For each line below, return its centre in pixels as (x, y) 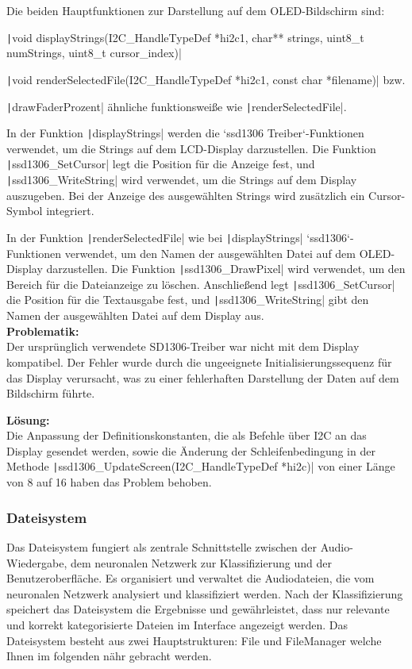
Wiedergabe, (37, 562)
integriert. (70, 211)
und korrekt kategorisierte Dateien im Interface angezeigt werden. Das (177, 624)
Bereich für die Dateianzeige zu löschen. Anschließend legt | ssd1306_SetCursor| (201, 284)
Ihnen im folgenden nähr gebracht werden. (109, 656)
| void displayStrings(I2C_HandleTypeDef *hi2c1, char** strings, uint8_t (185, 37)
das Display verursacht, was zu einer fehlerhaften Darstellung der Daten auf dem (203, 377)
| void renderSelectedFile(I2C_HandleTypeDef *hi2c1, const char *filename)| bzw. (206, 79)
